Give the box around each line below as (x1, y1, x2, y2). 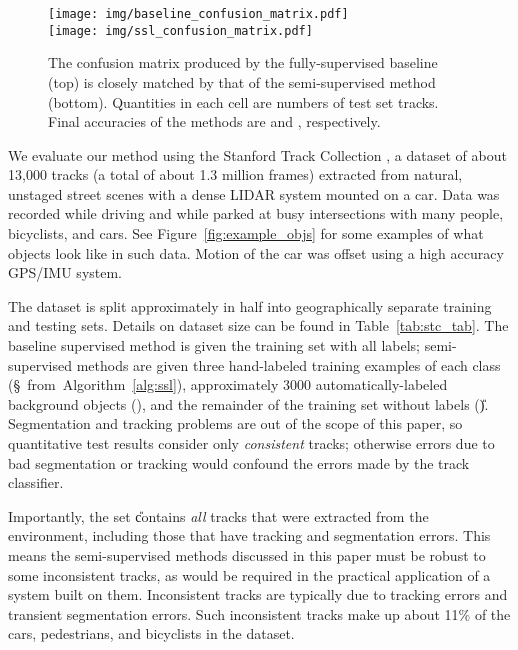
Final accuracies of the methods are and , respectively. (48, 111, 381, 132)
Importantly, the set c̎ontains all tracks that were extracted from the (8, 505, 429, 526)
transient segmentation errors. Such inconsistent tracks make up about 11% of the (8, 603, 511, 624)
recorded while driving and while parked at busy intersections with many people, (8, 203, 504, 224)
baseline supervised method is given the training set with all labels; (8, 335, 420, 356)
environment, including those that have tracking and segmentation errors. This (8, 525, 491, 546)
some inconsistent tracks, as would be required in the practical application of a (8, 564, 491, 585)
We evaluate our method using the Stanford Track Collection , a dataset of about (8, 144, 507, 165)
